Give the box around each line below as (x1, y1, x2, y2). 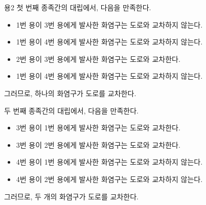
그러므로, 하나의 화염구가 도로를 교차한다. (4, 87, 136, 98)
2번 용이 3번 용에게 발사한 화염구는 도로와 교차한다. (16, 53, 180, 64)
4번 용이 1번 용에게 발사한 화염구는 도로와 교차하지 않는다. (16, 156, 203, 167)
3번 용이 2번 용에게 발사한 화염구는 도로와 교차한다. (16, 139, 180, 150)
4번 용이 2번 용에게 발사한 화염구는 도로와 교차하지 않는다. (16, 173, 203, 184)
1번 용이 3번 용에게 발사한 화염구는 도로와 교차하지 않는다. (16, 19, 203, 30)
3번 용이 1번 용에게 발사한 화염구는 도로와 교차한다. (16, 122, 180, 133)
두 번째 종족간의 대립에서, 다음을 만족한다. (4, 105, 139, 116)
